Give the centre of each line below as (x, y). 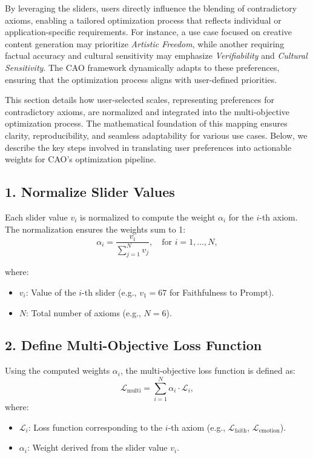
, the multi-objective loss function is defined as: (208, 370)
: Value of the (51, 292)
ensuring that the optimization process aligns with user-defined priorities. (141, 79)
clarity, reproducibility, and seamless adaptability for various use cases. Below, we (156, 135)
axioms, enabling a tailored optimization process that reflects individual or (143, 20)
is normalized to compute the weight (148, 217)
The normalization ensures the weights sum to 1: (95, 229)
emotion (269, 431)
